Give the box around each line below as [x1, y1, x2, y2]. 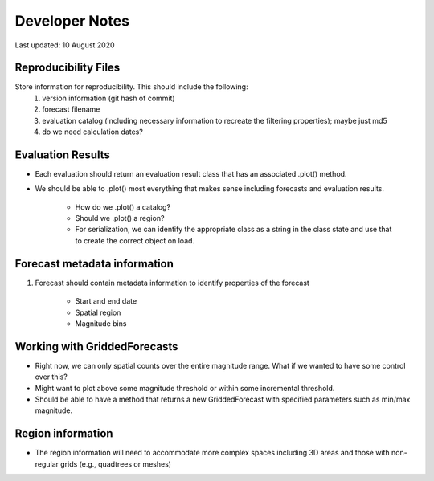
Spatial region [75, 308, 121, 317]
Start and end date [75, 296, 137, 306]
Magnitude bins [75, 318, 127, 328]
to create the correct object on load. [75, 235, 195, 245]
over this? [35, 372, 68, 381]
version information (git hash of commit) [42, 93, 176, 103]
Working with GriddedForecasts [14, 340, 178, 353]
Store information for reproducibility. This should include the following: [14, 82, 248, 92]
